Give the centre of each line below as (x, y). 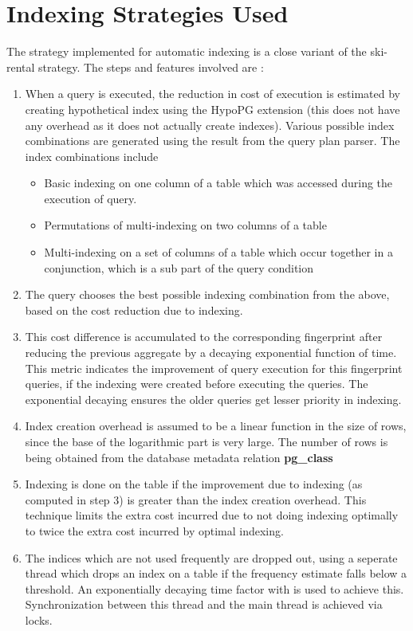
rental (21, 67)
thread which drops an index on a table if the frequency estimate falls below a (216, 573)
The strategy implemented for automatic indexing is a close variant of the (187, 51)
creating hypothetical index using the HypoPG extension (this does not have (212, 109)
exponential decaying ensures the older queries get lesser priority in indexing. (213, 399)
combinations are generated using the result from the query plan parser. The (212, 141)
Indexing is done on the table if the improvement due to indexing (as (194, 484)
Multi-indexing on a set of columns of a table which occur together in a (218, 252)
